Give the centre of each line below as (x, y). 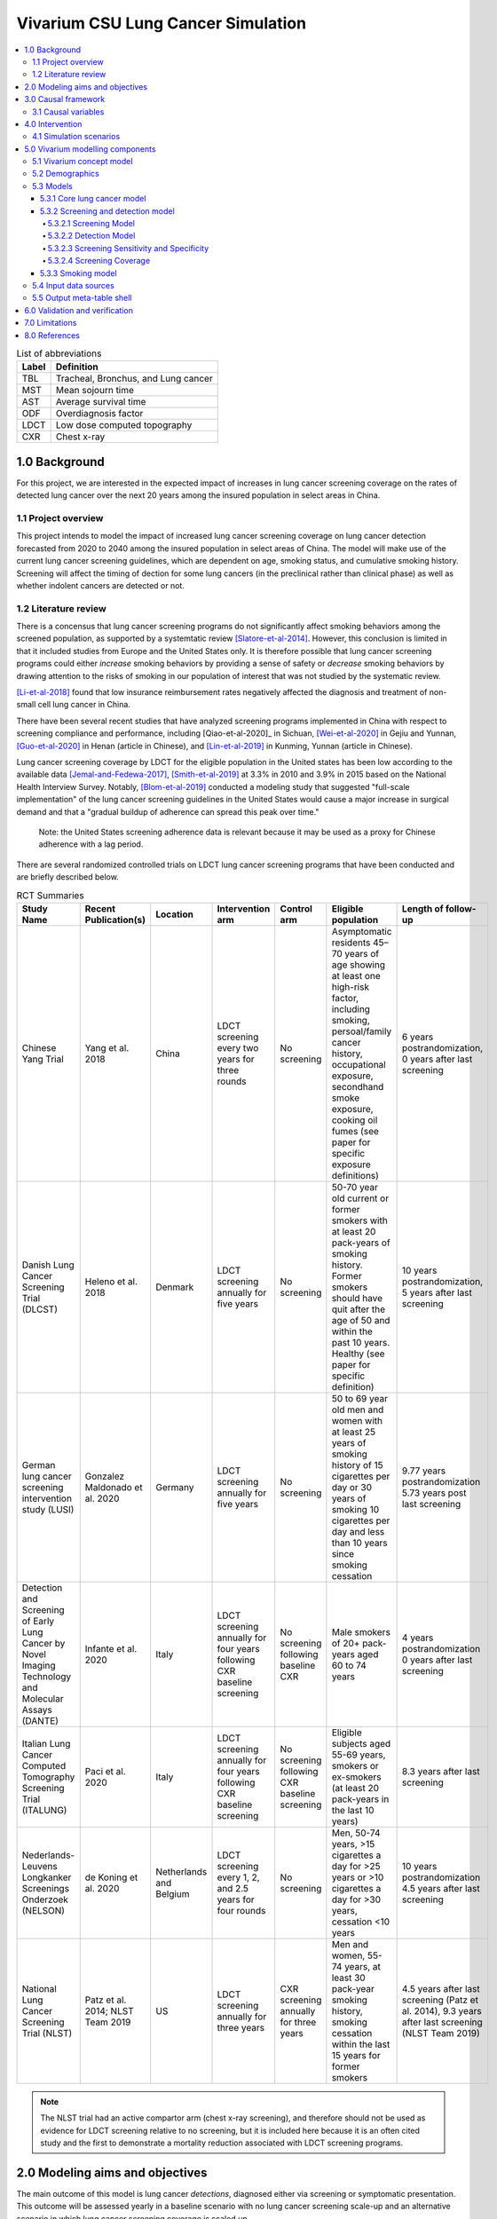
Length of (422, 908)
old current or (360, 1198)
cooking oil (355, 1120)
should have (357, 1298)
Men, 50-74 (356, 1833)
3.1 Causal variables (68, 112)
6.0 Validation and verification (79, 310)
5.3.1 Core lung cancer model (93, 199)
